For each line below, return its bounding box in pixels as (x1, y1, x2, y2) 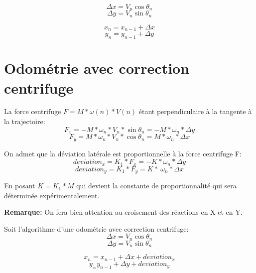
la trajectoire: (4, 116, 45, 127)
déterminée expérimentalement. (4, 190, 100, 200)
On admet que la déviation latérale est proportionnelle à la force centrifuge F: (4, 148, 242, 158)
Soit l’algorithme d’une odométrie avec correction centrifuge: (4, 223, 189, 234)
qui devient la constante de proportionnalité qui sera (76, 180, 237, 191)
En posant (4, 180, 35, 191)
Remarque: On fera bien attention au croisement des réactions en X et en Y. (4, 207, 243, 217)
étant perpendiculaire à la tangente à (138, 106, 252, 117)
